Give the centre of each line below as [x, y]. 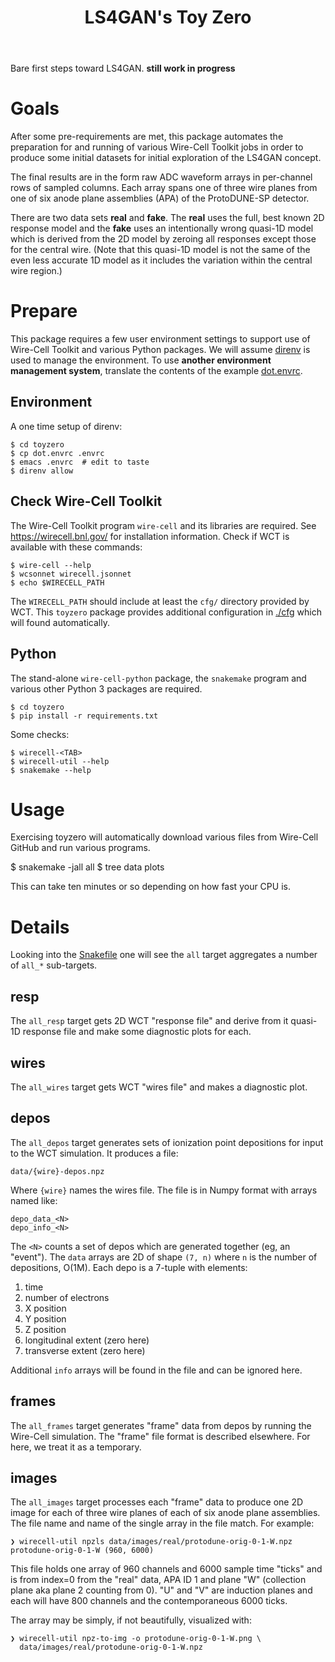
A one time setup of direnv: [66, 426]
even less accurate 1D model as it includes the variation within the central [161, 260]
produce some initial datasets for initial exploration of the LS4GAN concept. [166, 158]
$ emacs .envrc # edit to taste [80, 462]
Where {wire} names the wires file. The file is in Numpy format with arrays [164, 1190]
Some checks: [40, 734]
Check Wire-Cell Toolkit [86, 501]
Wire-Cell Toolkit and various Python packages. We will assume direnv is [160, 350]
